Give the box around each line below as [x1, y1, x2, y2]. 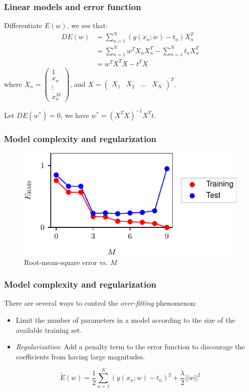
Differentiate [4, 20, 43, 31]
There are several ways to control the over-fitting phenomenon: [4, 298, 197, 308]
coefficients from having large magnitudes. [16, 351, 145, 361]
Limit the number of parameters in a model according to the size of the [16, 314, 235, 325]
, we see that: [67, 20, 108, 31]
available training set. [16, 324, 82, 335]
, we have [60, 109, 89, 120]
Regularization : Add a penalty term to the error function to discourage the [16, 341, 245, 352]
